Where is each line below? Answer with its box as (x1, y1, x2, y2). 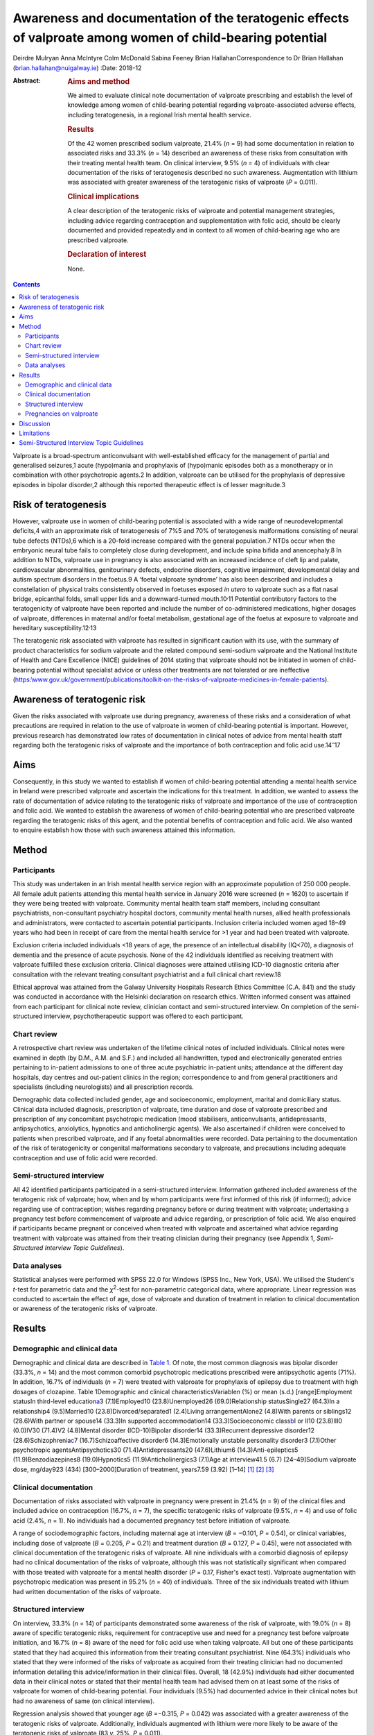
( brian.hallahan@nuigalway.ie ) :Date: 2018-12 (12, 63, 142, 72)
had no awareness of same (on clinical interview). (12, 1697, 155, 1705)
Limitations (19, 429, 51, 437)
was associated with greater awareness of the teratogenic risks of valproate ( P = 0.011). (67, 178, 318, 187)
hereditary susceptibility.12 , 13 (12, 623, 97, 632)
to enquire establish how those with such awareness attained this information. (12, 826, 235, 834)
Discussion (19, 419, 51, 428)
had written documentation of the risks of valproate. (12, 1587, 162, 1596)
